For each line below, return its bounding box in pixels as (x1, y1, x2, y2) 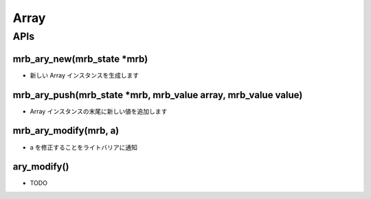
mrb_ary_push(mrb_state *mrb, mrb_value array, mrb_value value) (12, 89, 303, 101)
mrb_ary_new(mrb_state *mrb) (12, 53, 148, 65)
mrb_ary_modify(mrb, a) (12, 125, 120, 137)
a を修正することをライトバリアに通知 (30, 143, 137, 151)
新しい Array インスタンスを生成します (30, 71, 139, 79)
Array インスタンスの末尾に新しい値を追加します (30, 107, 168, 115)
